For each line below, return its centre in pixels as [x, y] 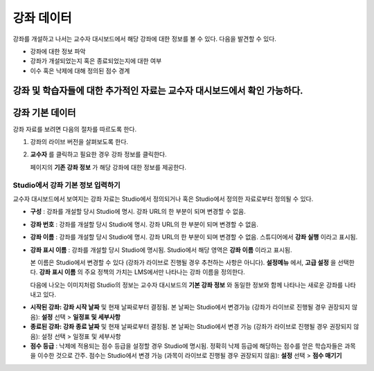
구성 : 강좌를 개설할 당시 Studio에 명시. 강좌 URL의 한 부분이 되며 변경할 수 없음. [138, 212]
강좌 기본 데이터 [44, 112]
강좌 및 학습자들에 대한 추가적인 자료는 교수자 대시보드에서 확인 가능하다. [158, 90]
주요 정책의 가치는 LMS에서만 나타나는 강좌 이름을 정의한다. [164, 272]
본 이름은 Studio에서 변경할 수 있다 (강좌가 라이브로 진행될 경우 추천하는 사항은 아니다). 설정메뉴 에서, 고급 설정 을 [183, 262]
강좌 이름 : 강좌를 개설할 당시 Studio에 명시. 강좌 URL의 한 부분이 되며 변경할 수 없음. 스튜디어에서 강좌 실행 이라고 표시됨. [194, 237]
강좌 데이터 [42, 18]
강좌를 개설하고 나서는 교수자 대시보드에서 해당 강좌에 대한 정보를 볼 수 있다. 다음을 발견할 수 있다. [145, 39]
